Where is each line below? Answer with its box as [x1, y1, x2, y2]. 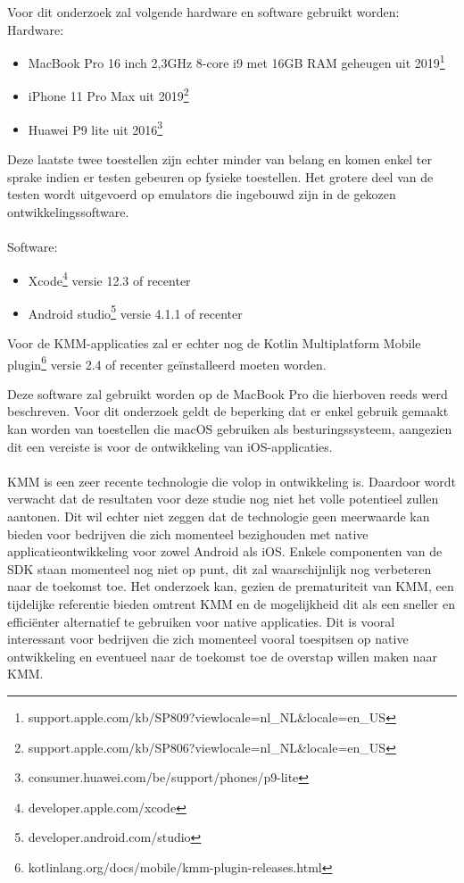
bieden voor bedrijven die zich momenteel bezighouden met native [7, 524, 369, 543]
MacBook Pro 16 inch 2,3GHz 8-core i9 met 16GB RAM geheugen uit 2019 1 [28, 51, 445, 71]
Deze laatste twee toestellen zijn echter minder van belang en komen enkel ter [7, 149, 432, 168]
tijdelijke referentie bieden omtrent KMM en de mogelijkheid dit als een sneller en [7, 594, 455, 612]
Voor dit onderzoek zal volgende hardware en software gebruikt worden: [7, 3, 400, 21]
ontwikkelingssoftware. [7, 202, 129, 221]
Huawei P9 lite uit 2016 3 [28, 117, 163, 138]
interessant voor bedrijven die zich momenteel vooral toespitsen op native [7, 629, 409, 648]
